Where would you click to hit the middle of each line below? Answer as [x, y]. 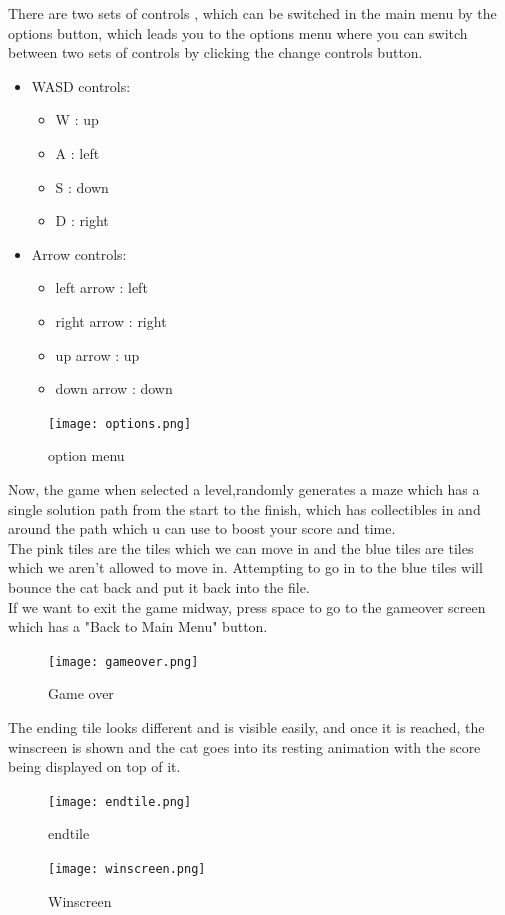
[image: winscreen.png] [127, 869]
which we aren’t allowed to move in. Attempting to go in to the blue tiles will [245, 567]
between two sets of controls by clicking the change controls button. [215, 52]
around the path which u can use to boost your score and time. [202, 528]
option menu [86, 455]
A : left [77, 152]
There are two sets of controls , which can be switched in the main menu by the [252, 13]
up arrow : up [97, 354]
